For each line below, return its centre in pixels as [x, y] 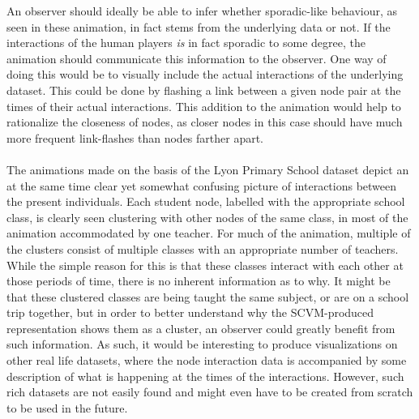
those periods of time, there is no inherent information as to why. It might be [199, 281]
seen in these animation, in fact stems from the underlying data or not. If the [199, 26]
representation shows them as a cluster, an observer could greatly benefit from [201, 328]
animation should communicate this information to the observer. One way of [197, 58]
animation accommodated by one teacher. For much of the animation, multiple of [209, 233]
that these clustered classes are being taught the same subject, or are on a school [208, 296]
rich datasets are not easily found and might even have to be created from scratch [210, 392]
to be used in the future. [67, 407]
